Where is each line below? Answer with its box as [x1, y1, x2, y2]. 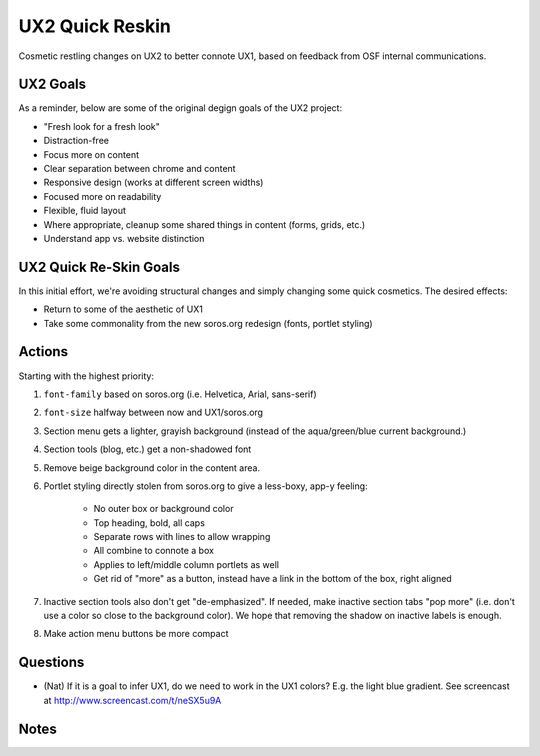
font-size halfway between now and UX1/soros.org [43, 406, 264, 419]
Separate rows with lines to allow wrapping [93, 531, 271, 543]
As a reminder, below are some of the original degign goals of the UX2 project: [18, 102, 343, 114]
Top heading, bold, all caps [93, 516, 205, 529]
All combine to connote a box [93, 545, 215, 557]
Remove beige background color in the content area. [43, 461, 260, 474]
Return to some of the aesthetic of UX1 [43, 303, 204, 315]
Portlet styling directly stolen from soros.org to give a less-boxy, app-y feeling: [43, 480, 369, 492]
